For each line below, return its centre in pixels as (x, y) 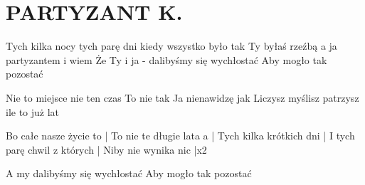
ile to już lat (33, 111)
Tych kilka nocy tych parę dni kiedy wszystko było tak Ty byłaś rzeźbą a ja (171, 46)
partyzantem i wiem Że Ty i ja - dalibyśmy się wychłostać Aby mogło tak (166, 59)
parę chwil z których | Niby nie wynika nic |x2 (106, 149)
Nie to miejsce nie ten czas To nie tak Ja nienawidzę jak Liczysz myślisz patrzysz (182, 97)
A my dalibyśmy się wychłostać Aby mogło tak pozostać (129, 173)
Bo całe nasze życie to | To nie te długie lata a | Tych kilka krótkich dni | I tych (180, 136)
